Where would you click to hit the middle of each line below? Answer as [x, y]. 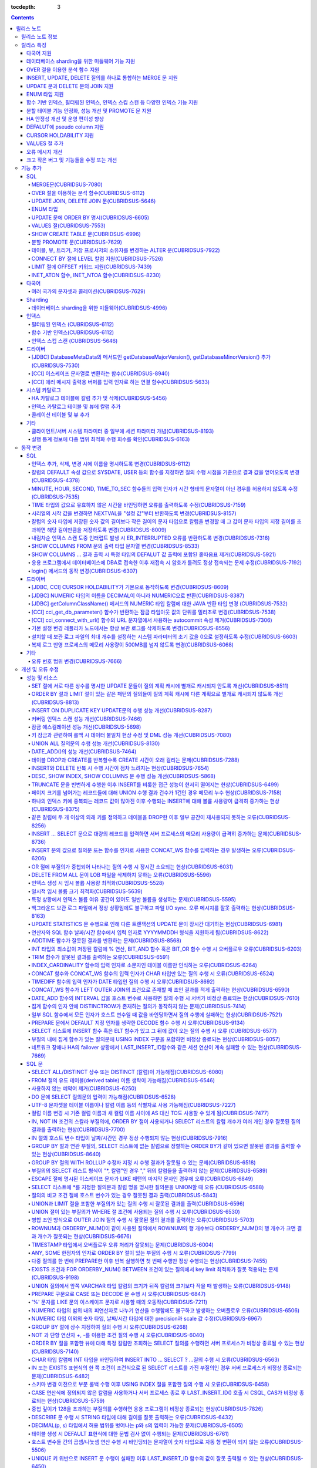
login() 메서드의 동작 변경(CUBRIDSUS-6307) [85, 571]
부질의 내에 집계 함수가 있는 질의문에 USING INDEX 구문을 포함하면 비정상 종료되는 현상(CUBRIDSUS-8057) [156, 1039]
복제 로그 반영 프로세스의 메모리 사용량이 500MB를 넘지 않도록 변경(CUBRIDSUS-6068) [133, 645]
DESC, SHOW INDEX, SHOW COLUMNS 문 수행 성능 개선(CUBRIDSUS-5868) [124, 776]
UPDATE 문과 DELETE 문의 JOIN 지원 [70, 86]
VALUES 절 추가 [45, 143]
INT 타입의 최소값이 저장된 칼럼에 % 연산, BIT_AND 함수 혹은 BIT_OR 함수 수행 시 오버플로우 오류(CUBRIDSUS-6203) [167, 949]
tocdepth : [23, 7]
